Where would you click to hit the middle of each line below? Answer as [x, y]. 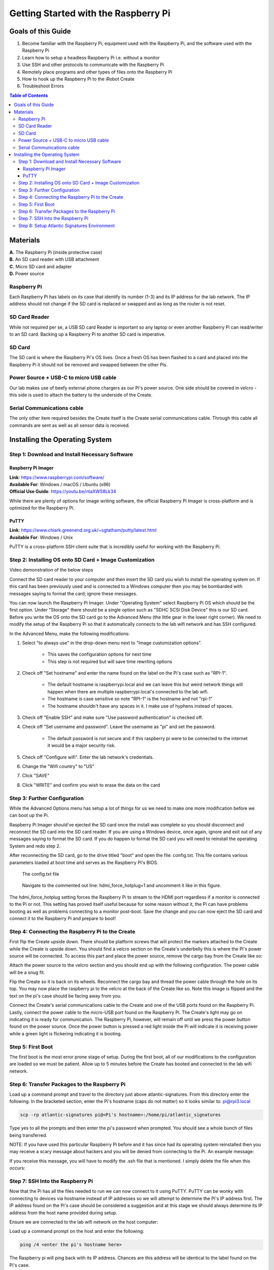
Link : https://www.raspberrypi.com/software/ [57, 477]
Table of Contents [29, 95]
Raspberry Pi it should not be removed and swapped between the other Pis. [89, 364]
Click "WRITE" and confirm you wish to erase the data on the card [91, 785]
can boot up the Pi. [29, 815]
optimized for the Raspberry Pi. [42, 508]
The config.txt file [41, 874]
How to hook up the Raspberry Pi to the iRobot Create [78, 79]
